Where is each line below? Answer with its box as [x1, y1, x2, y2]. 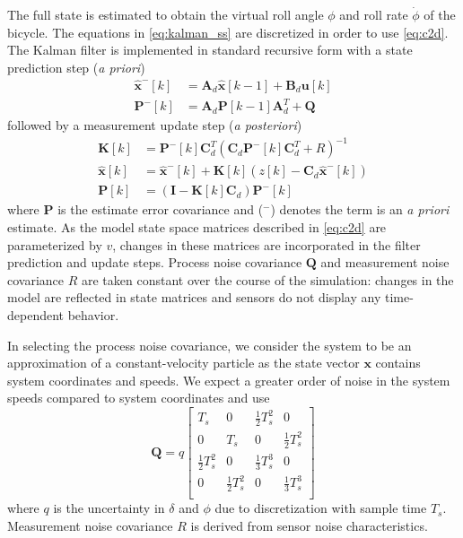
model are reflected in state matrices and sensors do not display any [7, 288, 381, 307]
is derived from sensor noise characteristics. [190, 516, 428, 534]
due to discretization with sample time [214, 499, 427, 517]
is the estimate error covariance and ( [57, 200, 264, 219]
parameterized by [7, 235, 102, 254]
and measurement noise [320, 253, 450, 272]
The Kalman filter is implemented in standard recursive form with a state [7, 40, 413, 59]
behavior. [67, 305, 119, 324]
